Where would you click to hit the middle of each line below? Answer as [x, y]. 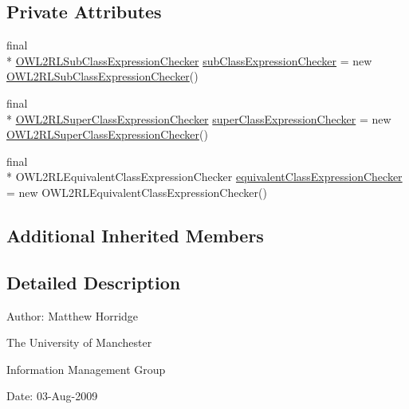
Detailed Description [94, 282]
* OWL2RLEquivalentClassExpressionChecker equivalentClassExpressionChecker [204, 177]
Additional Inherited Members [135, 235]
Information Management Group [86, 369]
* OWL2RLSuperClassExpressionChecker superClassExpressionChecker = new [199, 118]
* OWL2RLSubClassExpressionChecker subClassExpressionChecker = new [189, 60]
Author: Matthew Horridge [73, 315]
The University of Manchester [79, 342]
